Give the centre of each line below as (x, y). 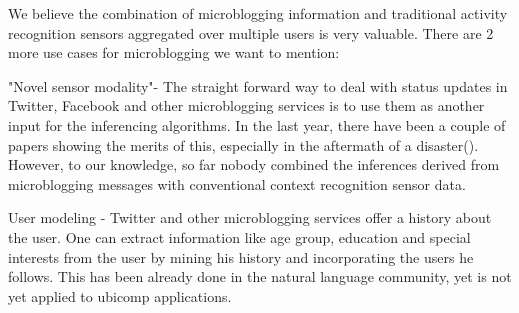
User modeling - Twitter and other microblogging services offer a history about (250, 217)
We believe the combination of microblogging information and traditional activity (258, 13)
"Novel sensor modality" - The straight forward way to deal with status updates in (258, 85)
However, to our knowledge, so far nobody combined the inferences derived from (254, 164)
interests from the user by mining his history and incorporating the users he (241, 256)
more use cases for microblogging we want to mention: (174, 52)
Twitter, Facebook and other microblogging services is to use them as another (246, 105)
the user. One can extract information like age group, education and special (239, 236)
